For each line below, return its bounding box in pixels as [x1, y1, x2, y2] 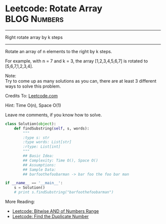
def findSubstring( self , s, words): [14, 126, 90, 131]
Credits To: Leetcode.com [5, 93, 58, 98]
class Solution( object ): [5, 121, 56, 126]
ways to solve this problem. [5, 83, 61, 89]
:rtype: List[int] [23, 144, 61, 149]
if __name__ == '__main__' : [5, 181, 63, 186]
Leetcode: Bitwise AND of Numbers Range [12, 208, 99, 214]
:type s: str [23, 135, 50, 140]
